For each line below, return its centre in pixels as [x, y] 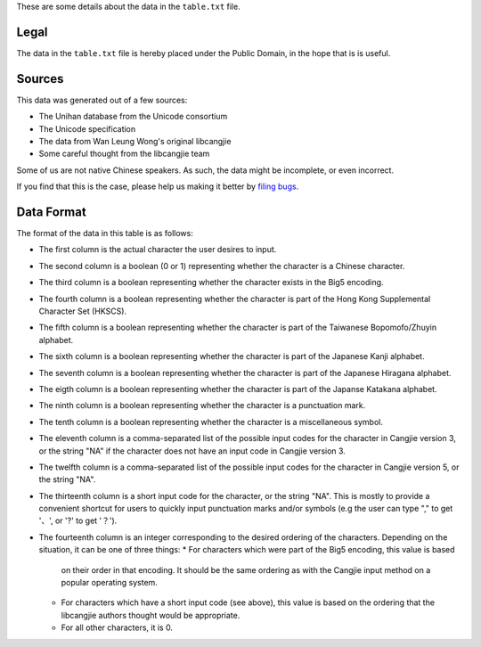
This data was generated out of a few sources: [102, 100]
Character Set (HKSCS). [83, 311]
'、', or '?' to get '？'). [78, 520]
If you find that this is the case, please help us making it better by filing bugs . [158, 186]
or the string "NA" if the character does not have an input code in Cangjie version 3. [192, 451]
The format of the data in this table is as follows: [105, 233]
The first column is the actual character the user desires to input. [158, 250]
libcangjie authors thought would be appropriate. [151, 615]
